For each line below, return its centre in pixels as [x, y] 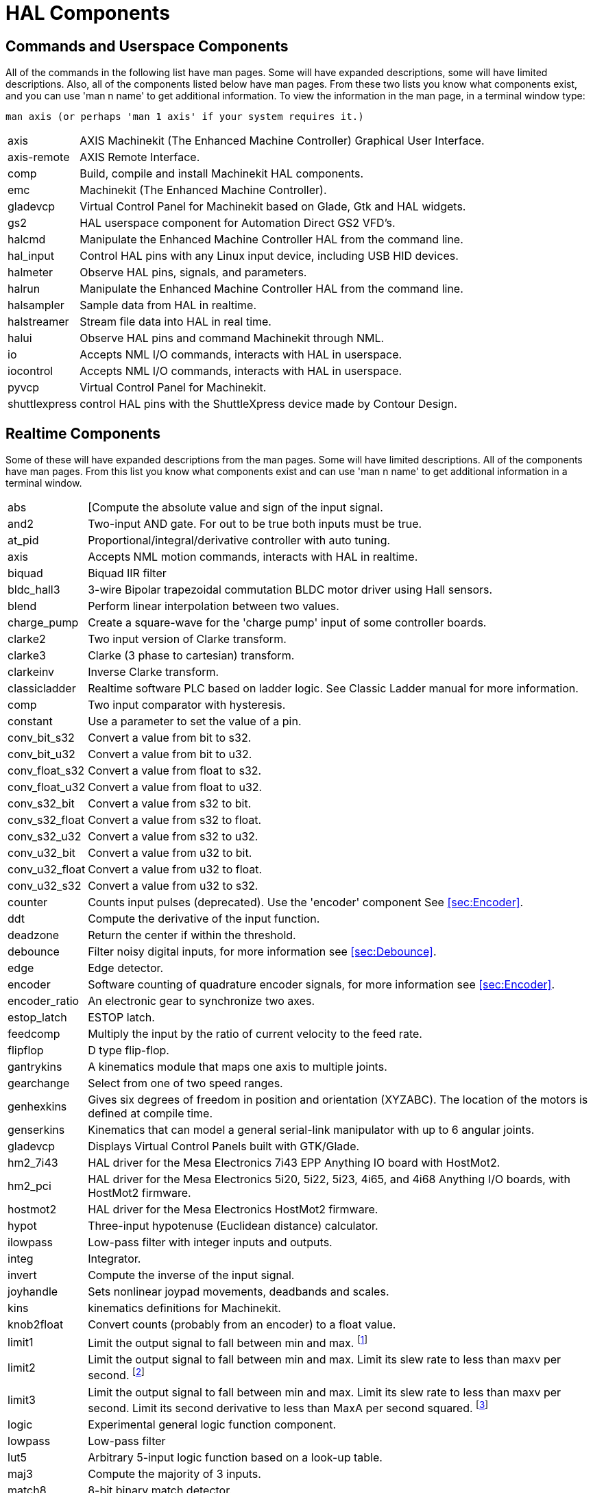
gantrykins [35, 1067]
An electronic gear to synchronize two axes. [202, 1001]
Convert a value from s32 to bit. [170, 804]
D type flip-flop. [129, 1051]
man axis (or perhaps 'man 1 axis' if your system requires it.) [185, 117]
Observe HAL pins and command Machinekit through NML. [232, 338]
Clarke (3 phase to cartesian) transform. [191, 656]
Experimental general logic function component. [212, 1424]
